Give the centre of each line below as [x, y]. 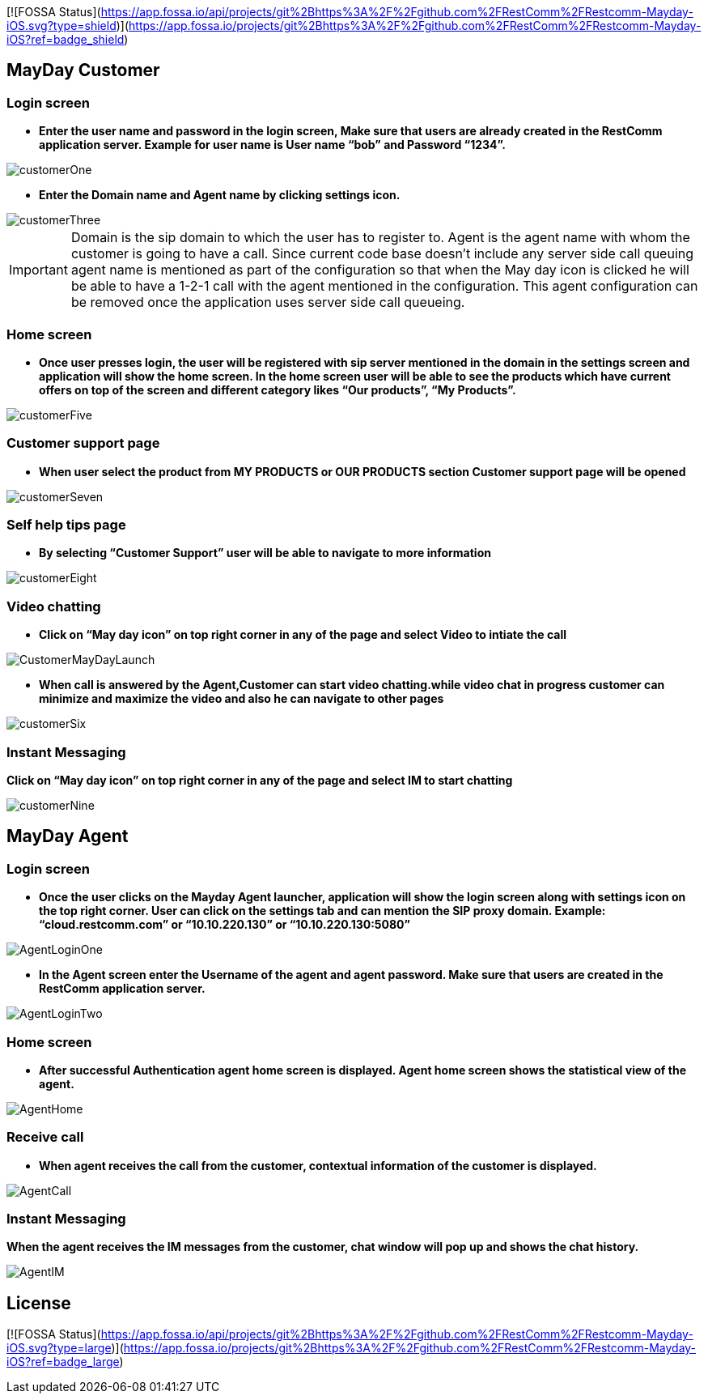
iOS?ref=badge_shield [66, 39]
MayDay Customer [83, 70]
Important [38, 270]
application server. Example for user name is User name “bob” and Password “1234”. [272, 145]
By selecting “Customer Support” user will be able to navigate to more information [265, 553]
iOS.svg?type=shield [61, 26]
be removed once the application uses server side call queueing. [268, 302]
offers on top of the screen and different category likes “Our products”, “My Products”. [278, 389]
